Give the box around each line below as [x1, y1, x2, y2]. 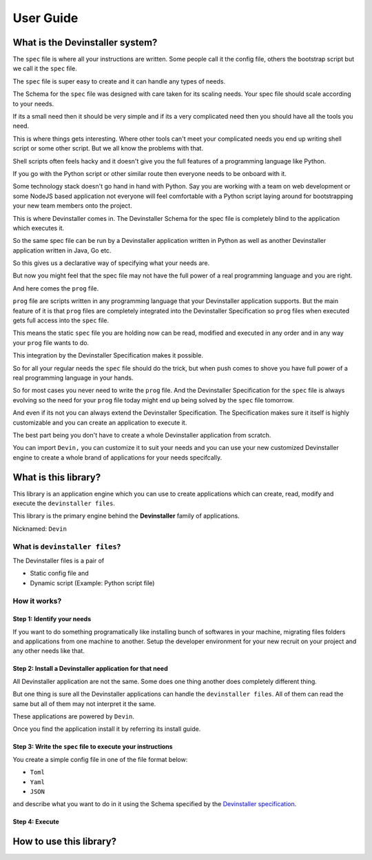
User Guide [12, 10, 79, 26]
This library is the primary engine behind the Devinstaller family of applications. [12, 511, 240, 520]
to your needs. [12, 99, 54, 108]
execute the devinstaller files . [12, 499, 115, 507]
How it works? [12, 596, 62, 605]
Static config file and [30, 569, 89, 578]
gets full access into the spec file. [12, 316, 110, 324]
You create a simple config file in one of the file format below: [12, 755, 188, 763]
